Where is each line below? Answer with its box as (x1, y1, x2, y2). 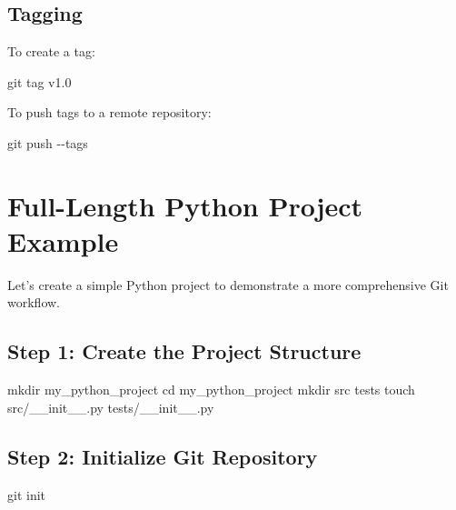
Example (7, 222, 119, 259)
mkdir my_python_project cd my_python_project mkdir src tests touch (7, 380, 415, 399)
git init (7, 485, 46, 504)
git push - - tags (7, 133, 88, 152)
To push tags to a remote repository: (7, 103, 212, 122)
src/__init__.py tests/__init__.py (7, 397, 214, 416)
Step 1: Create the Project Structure (7, 337, 362, 365)
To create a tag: (7, 42, 95, 61)
